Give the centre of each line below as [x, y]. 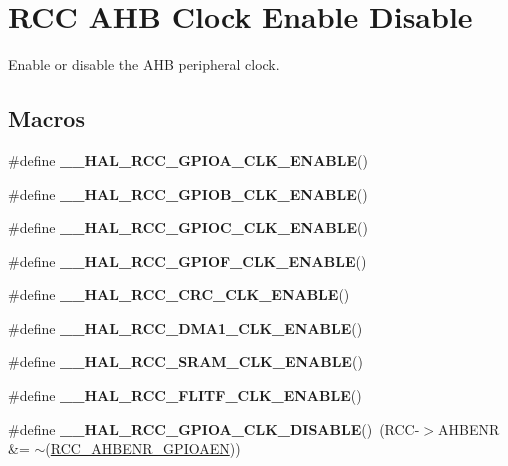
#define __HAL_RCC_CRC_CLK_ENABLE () [179, 294]
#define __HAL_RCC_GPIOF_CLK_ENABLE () [187, 260]
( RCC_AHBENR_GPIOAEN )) [143, 448]
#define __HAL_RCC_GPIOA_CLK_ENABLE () [188, 159]
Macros [46, 118]
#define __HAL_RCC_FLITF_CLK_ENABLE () [185, 395]
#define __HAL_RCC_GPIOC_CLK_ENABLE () [188, 227]
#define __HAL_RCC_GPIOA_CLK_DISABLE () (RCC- [214, 428]
